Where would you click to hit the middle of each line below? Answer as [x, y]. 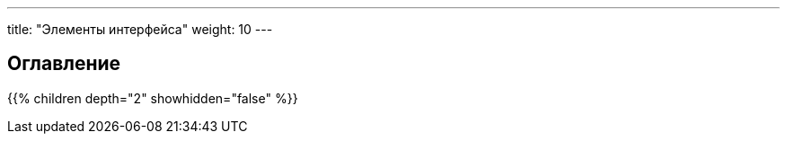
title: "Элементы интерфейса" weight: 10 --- [140, 29]
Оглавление [64, 64]
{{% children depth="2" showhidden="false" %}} [153, 98]
